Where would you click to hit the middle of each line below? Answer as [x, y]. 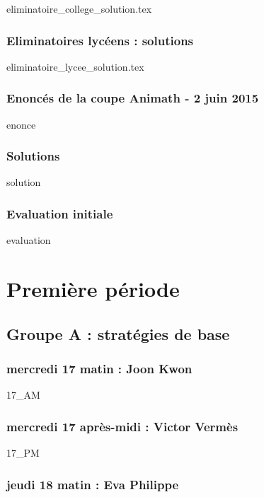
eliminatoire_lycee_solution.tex [75, 66]
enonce [21, 124]
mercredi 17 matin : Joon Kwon [99, 368]
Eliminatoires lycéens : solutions [100, 40]
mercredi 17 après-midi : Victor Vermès [122, 426]
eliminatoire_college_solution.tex [79, 8]
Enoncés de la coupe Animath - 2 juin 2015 [133, 98]
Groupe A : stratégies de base [118, 333]
